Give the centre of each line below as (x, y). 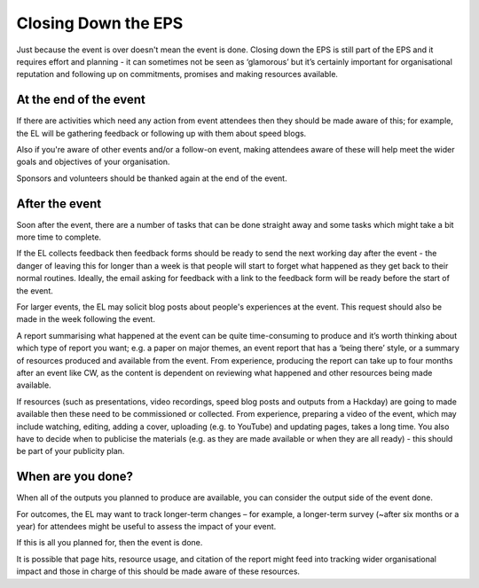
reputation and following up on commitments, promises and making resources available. (177, 74)
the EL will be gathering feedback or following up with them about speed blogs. (161, 133)
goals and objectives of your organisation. (93, 162)
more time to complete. (59, 237)
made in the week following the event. (86, 319)
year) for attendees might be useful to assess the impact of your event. (146, 527)
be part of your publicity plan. (71, 451)
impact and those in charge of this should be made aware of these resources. (158, 571)
